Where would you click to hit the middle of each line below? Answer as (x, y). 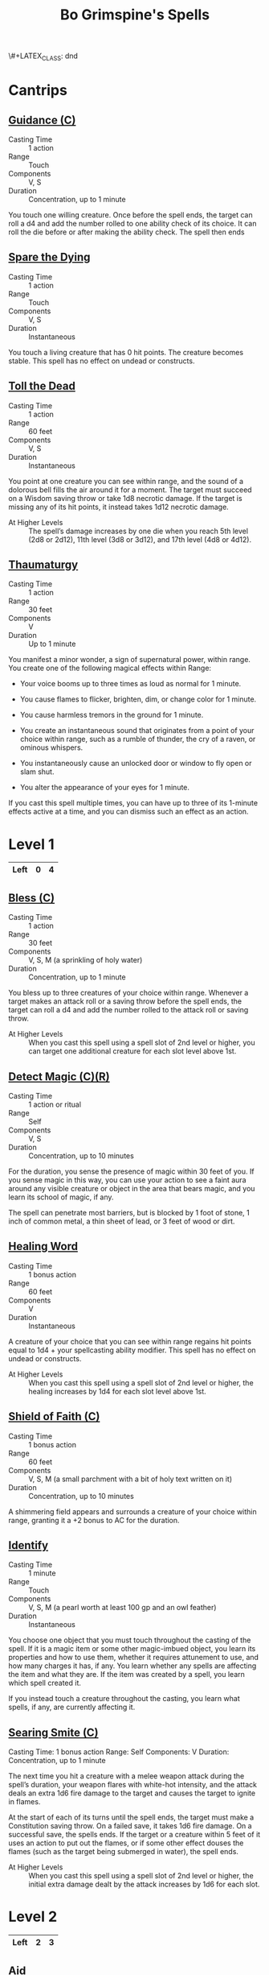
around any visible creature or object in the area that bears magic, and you (132, 1188)
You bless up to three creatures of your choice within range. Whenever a (128, 993)
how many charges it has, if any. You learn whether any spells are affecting (132, 1666)
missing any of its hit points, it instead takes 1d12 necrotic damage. (118, 507)
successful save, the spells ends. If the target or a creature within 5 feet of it (134, 1835)
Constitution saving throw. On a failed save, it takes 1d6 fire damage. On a (130, 1826)
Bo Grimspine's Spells (135, 15)
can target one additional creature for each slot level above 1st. (132, 1051)
